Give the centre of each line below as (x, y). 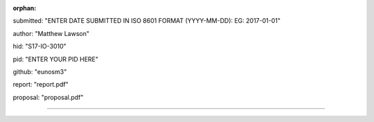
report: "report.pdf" (41, 85)
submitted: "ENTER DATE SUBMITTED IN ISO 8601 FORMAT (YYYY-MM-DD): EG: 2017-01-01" (146, 21)
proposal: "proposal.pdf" (48, 97)
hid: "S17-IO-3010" (40, 46)
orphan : (25, 8)
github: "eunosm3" (40, 71)
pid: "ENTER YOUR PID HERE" (55, 59)
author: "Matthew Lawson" (51, 33)
